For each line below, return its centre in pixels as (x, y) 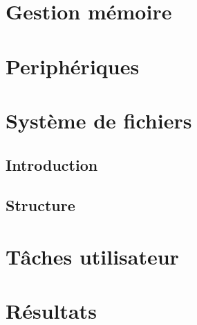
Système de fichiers (99, 120)
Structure (40, 205)
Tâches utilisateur (92, 256)
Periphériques (73, 66)
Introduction (52, 164)
